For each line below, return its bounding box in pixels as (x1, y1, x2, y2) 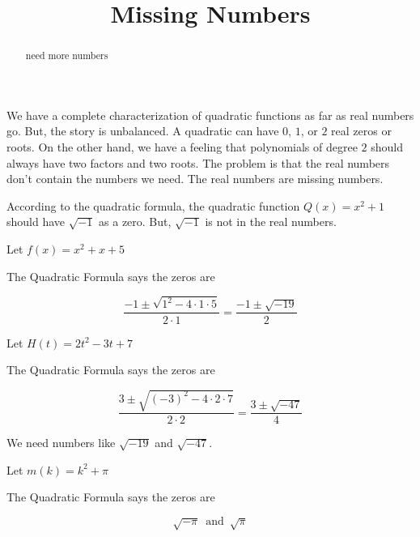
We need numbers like (6, 434, 116, 451)
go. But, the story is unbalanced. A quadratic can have (6, 122, 279, 139)
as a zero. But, (99, 213, 172, 230)
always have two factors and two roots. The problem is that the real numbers (6, 154, 390, 171)
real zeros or (331, 122, 392, 139)
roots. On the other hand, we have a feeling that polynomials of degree (6, 139, 358, 156)
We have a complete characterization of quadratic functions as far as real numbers (6, 106, 414, 123)
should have (6, 213, 66, 230)
